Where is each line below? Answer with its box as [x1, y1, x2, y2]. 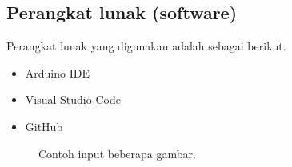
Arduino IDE [25, 64, 90, 81]
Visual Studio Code [25, 91, 121, 108]
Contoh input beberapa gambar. [38, 145, 196, 161]
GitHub [25, 117, 63, 134]
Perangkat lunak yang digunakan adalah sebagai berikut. [6, 38, 286, 54]
